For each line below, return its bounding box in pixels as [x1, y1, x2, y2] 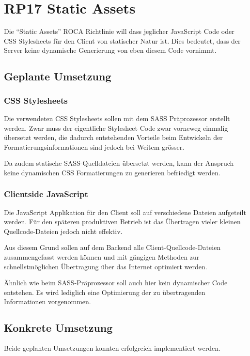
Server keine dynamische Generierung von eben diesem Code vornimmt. [4, 45, 217, 55]
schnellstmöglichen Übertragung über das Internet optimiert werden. [4, 261, 207, 271]
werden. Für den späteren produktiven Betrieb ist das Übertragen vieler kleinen [4, 217, 241, 227]
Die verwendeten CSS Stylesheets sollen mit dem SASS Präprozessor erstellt [4, 113, 230, 123]
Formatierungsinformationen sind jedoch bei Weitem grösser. [4, 141, 185, 152]
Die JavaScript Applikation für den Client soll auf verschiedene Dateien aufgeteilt [4, 207, 246, 217]
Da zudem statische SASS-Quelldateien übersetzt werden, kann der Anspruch [4, 158, 234, 168]
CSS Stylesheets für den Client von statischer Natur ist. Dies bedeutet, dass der [4, 35, 241, 46]
